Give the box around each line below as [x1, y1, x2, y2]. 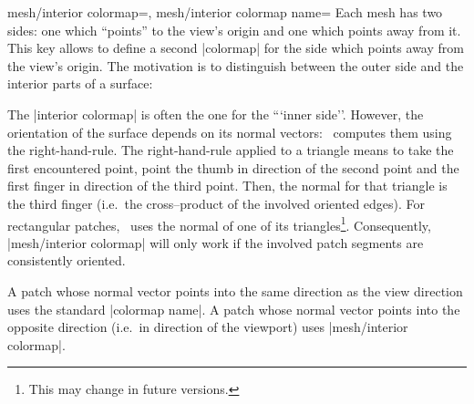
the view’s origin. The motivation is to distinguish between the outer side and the [7, 56, 464, 75]
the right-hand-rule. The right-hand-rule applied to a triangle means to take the [7, 140, 454, 160]
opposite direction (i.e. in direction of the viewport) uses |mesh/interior [7, 317, 408, 337]
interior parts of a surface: [7, 74, 153, 93]
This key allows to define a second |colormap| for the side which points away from [7, 38, 464, 57]
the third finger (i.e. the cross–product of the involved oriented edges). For [7, 193, 426, 212]
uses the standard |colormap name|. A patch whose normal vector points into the [7, 299, 460, 318]
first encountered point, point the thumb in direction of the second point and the [7, 158, 459, 177]
